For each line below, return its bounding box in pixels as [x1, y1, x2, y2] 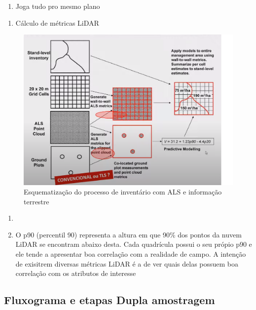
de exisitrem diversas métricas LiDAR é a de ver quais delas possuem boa [15, 258, 239, 269]
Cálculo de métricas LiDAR [15, 17, 99, 28]
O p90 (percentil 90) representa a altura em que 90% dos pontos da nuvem [15, 229, 242, 239]
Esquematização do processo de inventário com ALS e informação [24, 187, 222, 197]
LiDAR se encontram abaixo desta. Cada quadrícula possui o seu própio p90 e [15, 239, 252, 249]
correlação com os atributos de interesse [15, 268, 136, 278]
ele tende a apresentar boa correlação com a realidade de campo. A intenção [15, 249, 246, 259]
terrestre [24, 196, 49, 206]
